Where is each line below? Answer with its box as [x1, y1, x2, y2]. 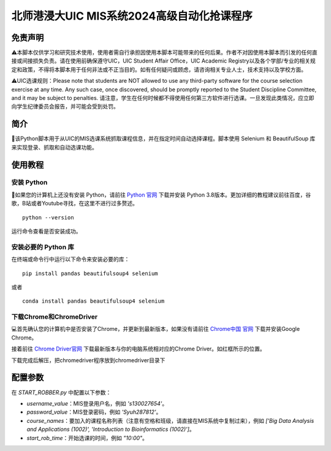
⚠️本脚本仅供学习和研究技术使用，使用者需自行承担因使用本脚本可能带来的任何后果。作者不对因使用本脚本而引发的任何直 [11, 49, 318, 56]
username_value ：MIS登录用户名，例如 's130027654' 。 [26, 400, 168, 407]
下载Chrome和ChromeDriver [11, 313, 98, 321]
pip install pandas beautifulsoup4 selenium [22, 270, 159, 277]
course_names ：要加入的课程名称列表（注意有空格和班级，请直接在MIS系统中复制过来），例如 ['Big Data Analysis [26, 417, 314, 424]
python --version [22, 214, 74, 221]
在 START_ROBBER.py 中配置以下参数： [11, 388, 112, 396]
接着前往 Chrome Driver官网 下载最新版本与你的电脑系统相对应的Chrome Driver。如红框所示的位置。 [11, 345, 266, 352]
